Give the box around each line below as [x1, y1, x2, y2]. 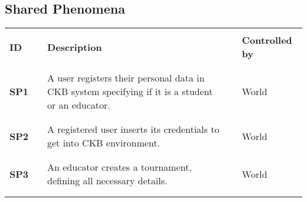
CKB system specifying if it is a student [47, 84, 213, 99]
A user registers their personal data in [47, 71, 205, 85]
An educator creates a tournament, [47, 160, 192, 174]
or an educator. [47, 98, 110, 112]
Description [47, 40, 102, 54]
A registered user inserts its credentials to [47, 122, 220, 136]
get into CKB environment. [47, 136, 160, 150]
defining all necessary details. [47, 174, 168, 188]
